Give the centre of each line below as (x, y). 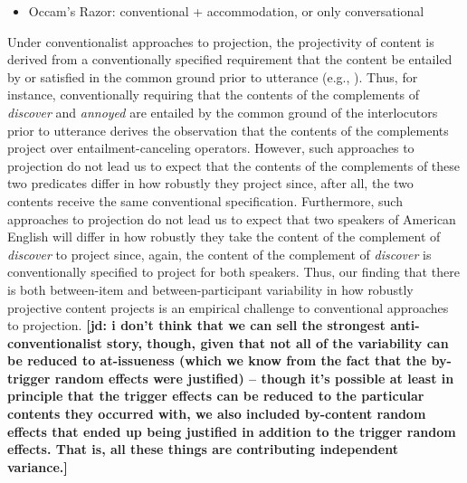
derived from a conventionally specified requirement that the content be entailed (230, 59)
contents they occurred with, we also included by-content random (217, 414)
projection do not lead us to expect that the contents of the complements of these (234, 165)
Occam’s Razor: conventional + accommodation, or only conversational (226, 11)
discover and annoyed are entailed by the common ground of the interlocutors (223, 112)
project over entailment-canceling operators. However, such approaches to (211, 148)
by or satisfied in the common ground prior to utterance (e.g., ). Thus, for (213, 76)
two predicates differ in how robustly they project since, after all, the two (210, 183)
